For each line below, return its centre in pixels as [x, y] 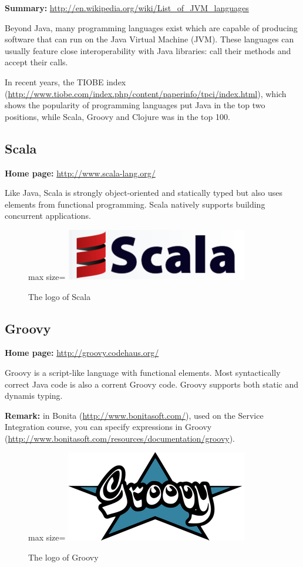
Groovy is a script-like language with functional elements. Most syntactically [143, 372]
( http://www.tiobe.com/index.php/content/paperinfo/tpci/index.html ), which [146, 93]
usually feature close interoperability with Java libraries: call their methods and [148, 50]
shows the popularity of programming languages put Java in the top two [135, 105]
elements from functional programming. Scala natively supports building [135, 204]
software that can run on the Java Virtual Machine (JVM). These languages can [149, 39]
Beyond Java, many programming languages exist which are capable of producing [151, 27]
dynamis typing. [34, 396]
